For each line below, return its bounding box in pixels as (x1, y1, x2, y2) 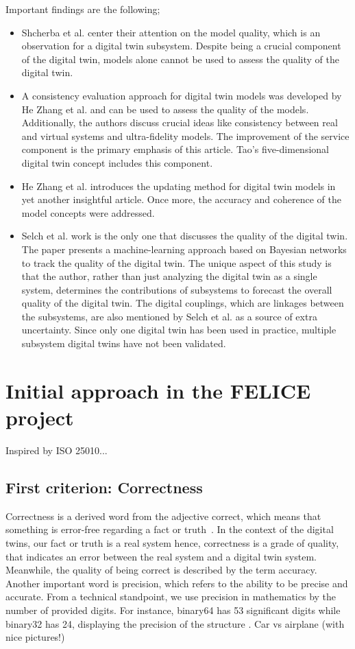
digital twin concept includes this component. (21, 155, 213, 169)
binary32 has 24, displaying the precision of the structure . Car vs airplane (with (5, 616, 345, 630)
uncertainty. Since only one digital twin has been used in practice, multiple (21, 322, 336, 337)
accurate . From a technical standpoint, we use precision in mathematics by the (5, 589, 336, 604)
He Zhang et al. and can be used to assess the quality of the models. (21, 102, 309, 116)
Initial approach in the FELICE (5, 376, 311, 404)
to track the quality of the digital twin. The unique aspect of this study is (21, 255, 332, 270)
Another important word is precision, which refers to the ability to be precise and (5, 576, 348, 590)
